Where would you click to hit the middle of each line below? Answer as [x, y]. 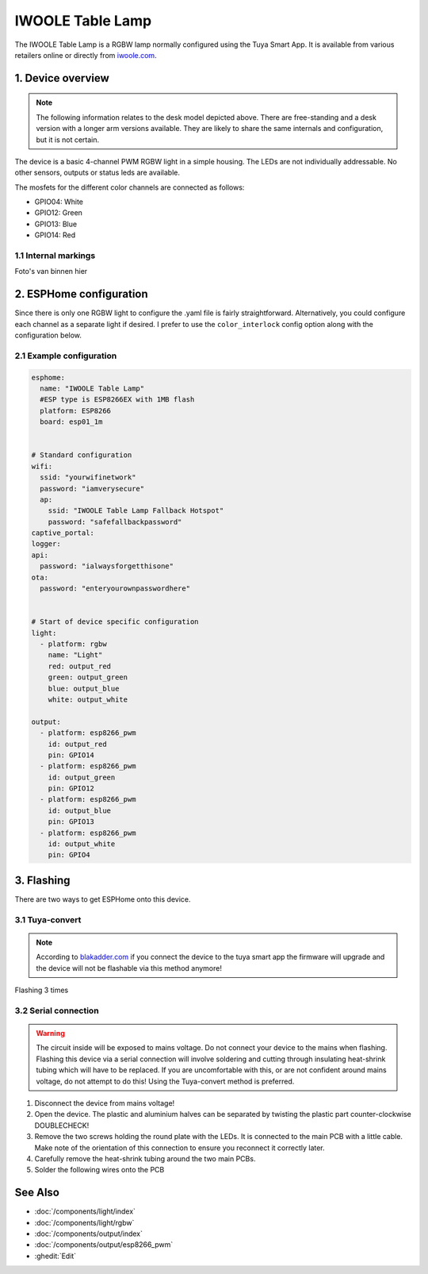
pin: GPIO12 [71, 789]
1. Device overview [62, 78]
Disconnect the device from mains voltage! [105, 1103]
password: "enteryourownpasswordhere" [115, 589]
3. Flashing [42, 880]
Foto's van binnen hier [51, 271]
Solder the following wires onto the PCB [99, 1170]
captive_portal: [63, 533]
